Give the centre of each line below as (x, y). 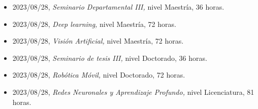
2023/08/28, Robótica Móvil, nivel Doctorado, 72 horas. (99, 75)
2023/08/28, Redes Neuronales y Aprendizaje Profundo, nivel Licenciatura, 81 (133, 92)
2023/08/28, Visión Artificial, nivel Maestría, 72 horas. (98, 41)
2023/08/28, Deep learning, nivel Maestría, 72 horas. (94, 24)
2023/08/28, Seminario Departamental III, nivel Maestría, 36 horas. (118, 7)
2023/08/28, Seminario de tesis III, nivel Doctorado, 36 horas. (110, 58)
